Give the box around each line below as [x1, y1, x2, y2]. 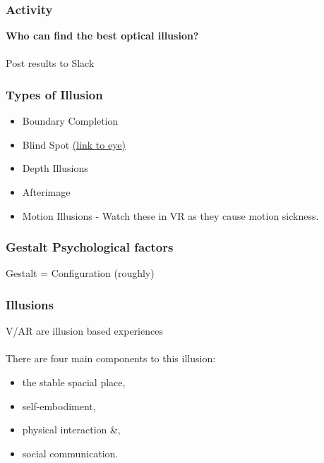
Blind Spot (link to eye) [22, 137, 126, 152]
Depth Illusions [22, 161, 88, 175]
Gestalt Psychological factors [6, 238, 174, 256]
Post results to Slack [6, 56, 95, 70]
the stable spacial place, [22, 375, 126, 389]
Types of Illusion [6, 85, 103, 103]
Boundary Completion [22, 113, 119, 128]
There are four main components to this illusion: [6, 351, 216, 366]
